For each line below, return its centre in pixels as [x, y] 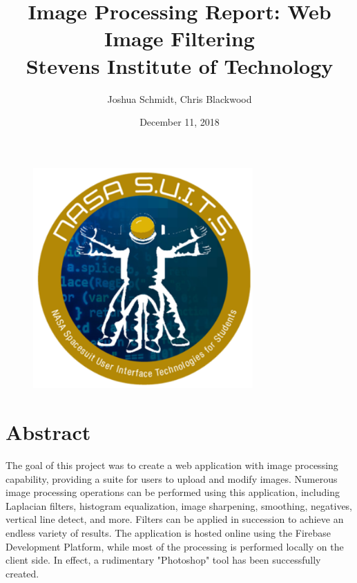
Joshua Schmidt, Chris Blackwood [180, 98]
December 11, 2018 [180, 122]
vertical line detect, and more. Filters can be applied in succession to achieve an [175, 519]
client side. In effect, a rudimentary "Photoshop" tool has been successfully [163, 560]
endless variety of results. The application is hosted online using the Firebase [168, 532]
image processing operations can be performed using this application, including [173, 492]
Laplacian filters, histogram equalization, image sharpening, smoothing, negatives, [179, 505]
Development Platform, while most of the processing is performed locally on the [175, 546]
